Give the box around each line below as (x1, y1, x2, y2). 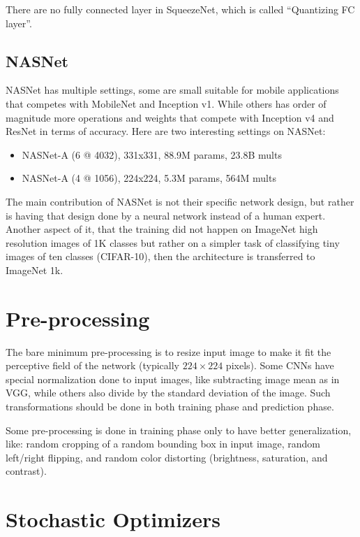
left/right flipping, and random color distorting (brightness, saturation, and (6, 450, 328, 464)
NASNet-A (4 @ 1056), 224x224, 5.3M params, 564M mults (22, 171, 276, 185)
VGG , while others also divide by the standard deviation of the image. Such (6, 385, 331, 400)
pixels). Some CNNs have (225, 358, 334, 373)
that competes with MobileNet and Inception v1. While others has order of (6, 96, 327, 110)
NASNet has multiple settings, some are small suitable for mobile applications (6, 83, 339, 97)
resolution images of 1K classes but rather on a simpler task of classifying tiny (6, 235, 340, 250)
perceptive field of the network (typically (6, 358, 179, 373)
